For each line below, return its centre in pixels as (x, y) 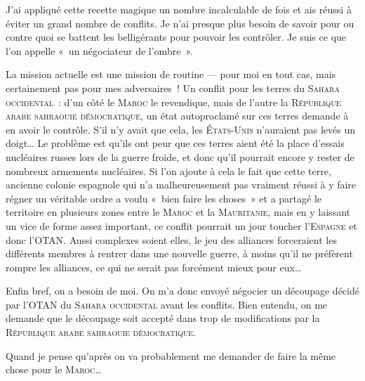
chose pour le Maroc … (54, 369)
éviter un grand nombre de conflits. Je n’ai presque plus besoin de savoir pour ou (180, 23)
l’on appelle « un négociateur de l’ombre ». (99, 50)
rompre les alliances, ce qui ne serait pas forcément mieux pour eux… (154, 267)
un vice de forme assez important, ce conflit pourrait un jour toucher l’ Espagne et (181, 225)
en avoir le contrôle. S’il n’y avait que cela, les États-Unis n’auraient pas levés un (181, 129)
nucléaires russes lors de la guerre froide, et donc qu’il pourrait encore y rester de (180, 156)
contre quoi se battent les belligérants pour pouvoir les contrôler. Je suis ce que (176, 37)
